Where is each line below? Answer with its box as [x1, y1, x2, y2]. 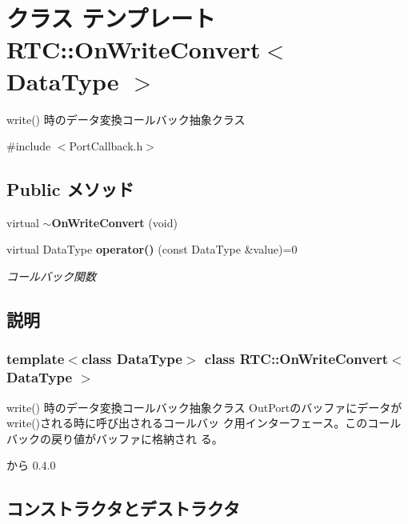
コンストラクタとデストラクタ [6, 496, 240, 521]
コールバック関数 [6, 268, 96, 285]
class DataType [81, 349, 182, 369]
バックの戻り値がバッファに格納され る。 [6, 430, 223, 446]
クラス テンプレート [6, 2, 216, 34]
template [6, 349, 65, 369]
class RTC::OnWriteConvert [204, 349, 389, 369]
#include [6, 138, 51, 154]
